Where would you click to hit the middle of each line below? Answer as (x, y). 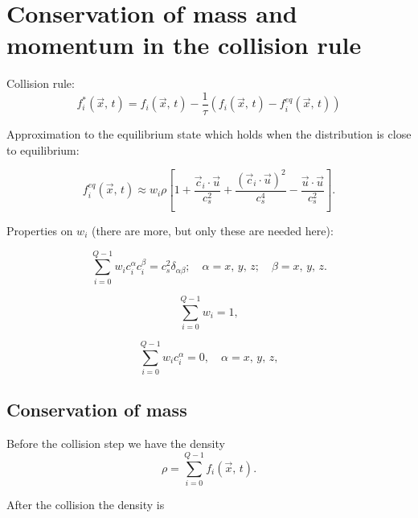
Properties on (40, 231)
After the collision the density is (86, 504)
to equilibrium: (43, 149)
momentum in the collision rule (184, 45)
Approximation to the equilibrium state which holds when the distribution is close (209, 133)
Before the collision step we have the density (116, 443)
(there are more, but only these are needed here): (212, 231)
